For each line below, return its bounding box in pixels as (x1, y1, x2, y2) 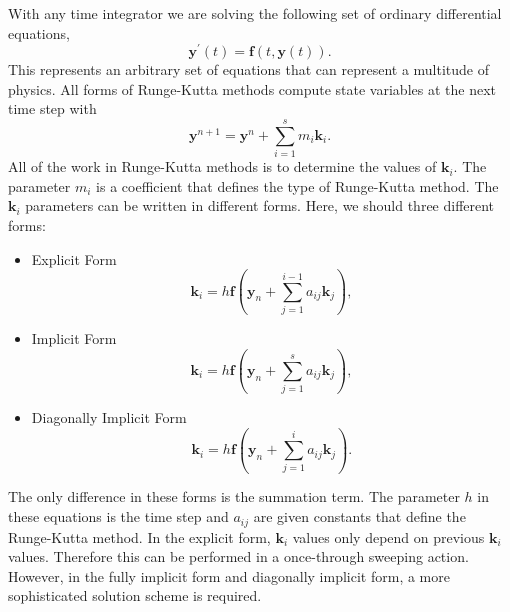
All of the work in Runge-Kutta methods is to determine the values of (8, 156, 437, 177)
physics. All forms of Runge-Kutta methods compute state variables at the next (8, 78, 496, 99)
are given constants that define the (253, 506, 466, 527)
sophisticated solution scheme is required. (8, 585, 262, 606)
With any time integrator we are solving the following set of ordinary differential (8, 3, 502, 23)
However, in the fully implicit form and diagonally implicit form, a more (8, 565, 450, 586)
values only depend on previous (292, 526, 485, 547)
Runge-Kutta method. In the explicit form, (8, 526, 271, 547)
